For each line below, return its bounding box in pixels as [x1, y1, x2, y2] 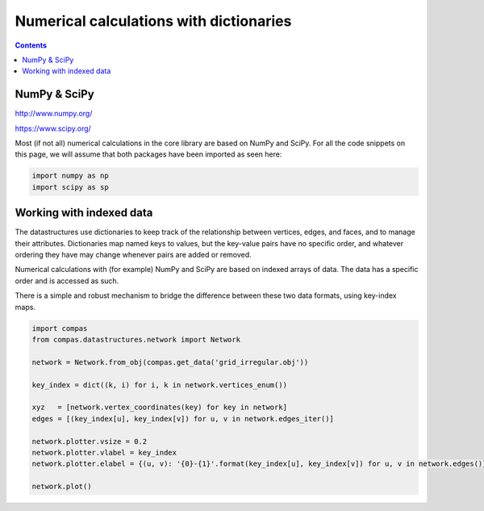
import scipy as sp [31, 182, 109, 191]
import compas [31, 324, 88, 333]
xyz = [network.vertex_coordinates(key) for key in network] [31, 403, 288, 412]
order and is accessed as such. [15, 275, 119, 286]
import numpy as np [31, 171, 109, 181]
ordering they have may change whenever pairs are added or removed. [15, 250, 252, 260]
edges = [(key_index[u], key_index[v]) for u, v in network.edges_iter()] [31, 414, 335, 423]
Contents [15, 40, 48, 50]
